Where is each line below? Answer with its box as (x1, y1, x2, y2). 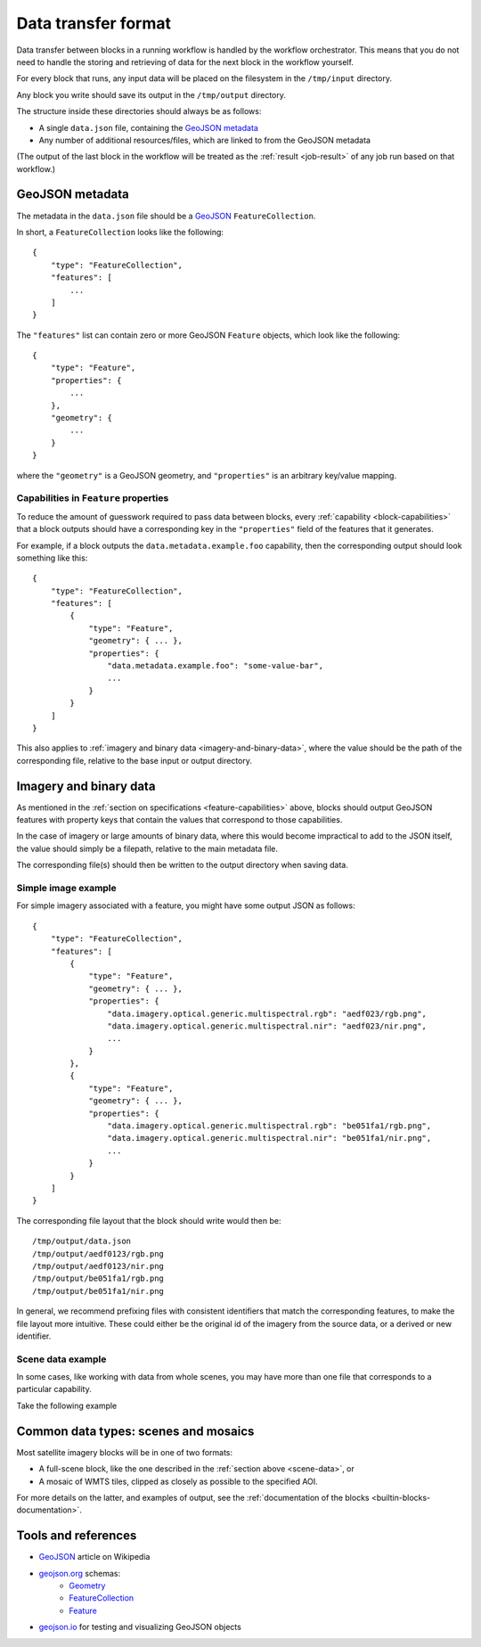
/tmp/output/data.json (32, 1236, 132, 1247)
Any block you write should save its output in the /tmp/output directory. (16, 89, 287, 100)
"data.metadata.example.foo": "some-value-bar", (107, 660, 324, 671)
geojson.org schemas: (38, 1568, 120, 1578)
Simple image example (16, 882, 118, 895)
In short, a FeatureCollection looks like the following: (16, 226, 224, 237)
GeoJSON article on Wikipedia (38, 1552, 151, 1562)
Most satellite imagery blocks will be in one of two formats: (16, 1446, 233, 1457)
